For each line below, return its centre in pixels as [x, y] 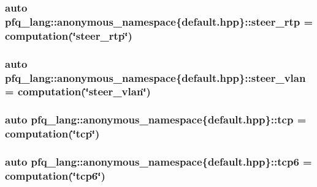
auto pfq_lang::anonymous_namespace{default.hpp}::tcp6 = [158, 162]
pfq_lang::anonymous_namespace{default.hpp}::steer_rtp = [159, 21]
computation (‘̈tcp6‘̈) [55, 175]
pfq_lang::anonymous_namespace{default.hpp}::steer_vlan [155, 77]
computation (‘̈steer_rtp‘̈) [69, 35]
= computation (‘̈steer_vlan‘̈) [78, 91]
